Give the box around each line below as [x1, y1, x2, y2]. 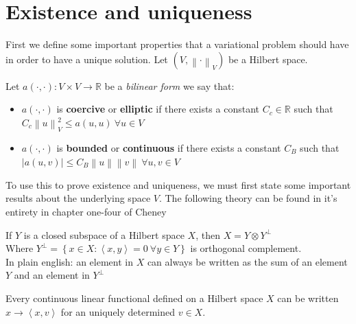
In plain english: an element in [5, 254, 133, 268]
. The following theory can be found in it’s [158, 191, 337, 205]
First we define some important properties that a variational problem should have [5, 37, 349, 51]
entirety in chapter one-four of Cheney [5, 204, 167, 218]
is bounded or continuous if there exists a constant [56, 140, 281, 154]
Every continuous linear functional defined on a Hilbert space [5, 290, 263, 305]
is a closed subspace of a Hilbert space [23, 227, 185, 242]
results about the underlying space [5, 191, 151, 205]
